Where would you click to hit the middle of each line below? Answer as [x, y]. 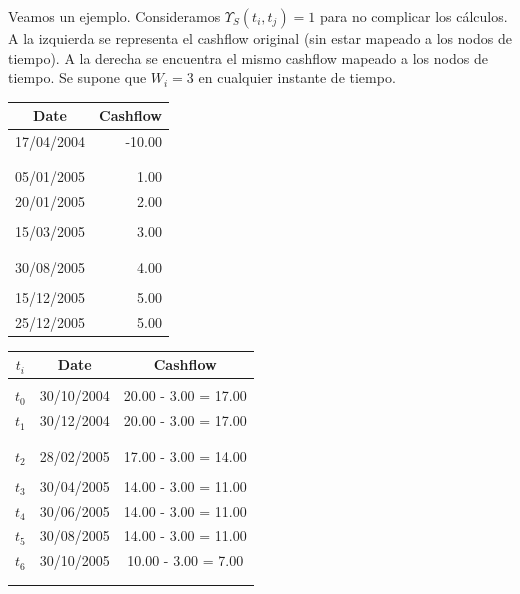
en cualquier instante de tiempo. [297, 77]
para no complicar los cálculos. [413, 16]
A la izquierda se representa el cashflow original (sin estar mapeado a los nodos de [260, 38]
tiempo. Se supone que [77, 77]
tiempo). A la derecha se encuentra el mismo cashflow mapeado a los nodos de [248, 57]
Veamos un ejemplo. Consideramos [114, 16]
